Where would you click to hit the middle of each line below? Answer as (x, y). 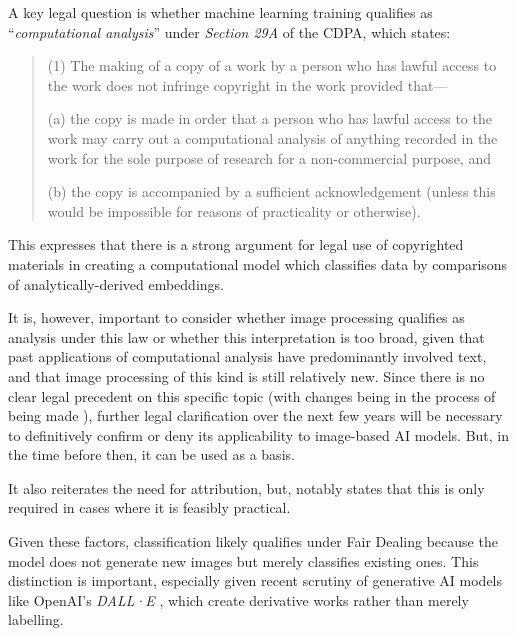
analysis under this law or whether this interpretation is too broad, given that (246, 336)
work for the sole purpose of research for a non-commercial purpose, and (269, 157)
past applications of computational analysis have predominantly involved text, (247, 356)
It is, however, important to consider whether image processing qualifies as (236, 317)
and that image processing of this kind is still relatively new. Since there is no (246, 375)
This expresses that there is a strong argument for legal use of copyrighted (236, 244)
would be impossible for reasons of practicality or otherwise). (234, 210)
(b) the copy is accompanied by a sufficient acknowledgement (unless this (271, 191)
